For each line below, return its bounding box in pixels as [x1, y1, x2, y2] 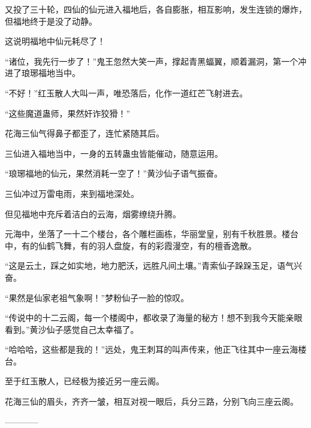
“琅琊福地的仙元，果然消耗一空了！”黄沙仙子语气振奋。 [5, 167, 223, 180]
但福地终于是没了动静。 [5, 14, 97, 27]
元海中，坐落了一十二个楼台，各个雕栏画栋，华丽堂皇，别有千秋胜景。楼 [5, 227, 290, 240]
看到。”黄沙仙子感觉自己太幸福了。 [5, 323, 139, 335]
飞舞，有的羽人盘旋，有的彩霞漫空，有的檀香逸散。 [55, 239, 256, 251]
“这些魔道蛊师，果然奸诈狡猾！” [5, 107, 131, 119]
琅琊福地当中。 [21, 66, 80, 79]
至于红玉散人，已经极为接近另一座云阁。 [5, 375, 164, 387]
